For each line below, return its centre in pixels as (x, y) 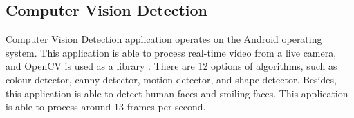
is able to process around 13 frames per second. (106, 107)
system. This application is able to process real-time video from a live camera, (171, 52)
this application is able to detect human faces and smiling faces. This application (177, 93)
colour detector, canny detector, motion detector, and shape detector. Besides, (171, 79)
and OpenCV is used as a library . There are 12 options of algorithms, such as (171, 66)
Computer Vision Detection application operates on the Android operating (164, 39)
